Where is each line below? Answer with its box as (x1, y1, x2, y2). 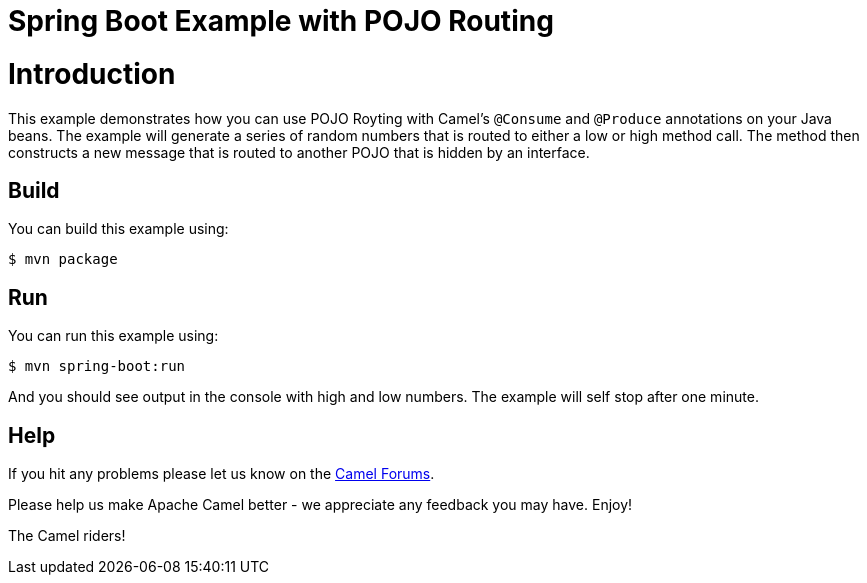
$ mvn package (8, 251, 118, 268)
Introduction (8, 56, 176, 91)
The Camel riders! (8, 527, 126, 545)
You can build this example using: (8, 220, 229, 238)
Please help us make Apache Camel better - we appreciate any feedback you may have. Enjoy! (8, 496, 633, 514)
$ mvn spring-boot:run (8, 358, 186, 375)
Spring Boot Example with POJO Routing (8, 4, 554, 38)
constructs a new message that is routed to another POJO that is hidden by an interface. (8, 143, 590, 161)
